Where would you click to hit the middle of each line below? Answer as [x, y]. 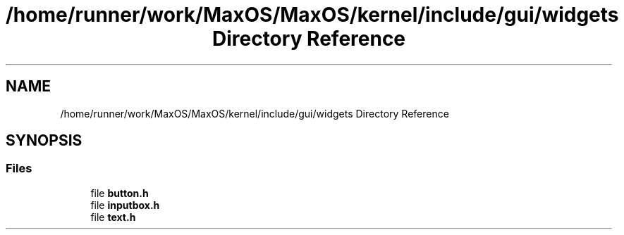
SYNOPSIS [44, 141]
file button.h [120, 193]
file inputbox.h [125, 205]
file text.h [113, 217]
